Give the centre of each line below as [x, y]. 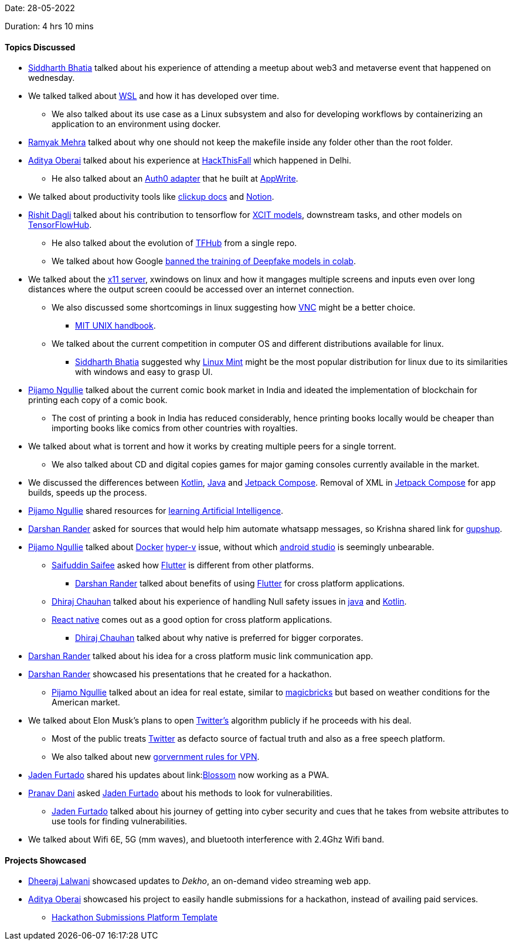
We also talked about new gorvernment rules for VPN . [156, 757]
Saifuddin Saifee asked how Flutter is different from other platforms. [183, 565]
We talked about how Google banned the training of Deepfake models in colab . [204, 261]
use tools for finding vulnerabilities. [120, 821]
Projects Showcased [46, 860]
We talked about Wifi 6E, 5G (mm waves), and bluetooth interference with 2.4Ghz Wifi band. [206, 840]
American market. [86, 702]
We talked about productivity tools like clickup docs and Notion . [151, 197]
